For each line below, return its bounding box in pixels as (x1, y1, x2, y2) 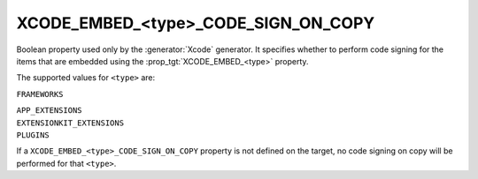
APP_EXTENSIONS (16, 106, 83, 116)
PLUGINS (16, 130, 50, 140)
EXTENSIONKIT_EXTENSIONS (16, 117, 124, 128)
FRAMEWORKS (16, 89, 64, 99)
